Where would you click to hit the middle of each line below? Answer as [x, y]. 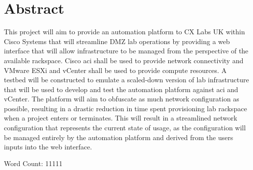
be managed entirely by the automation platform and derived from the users [119, 137]
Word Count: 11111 [33, 163]
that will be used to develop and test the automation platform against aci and [121, 89]
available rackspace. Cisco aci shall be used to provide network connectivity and [124, 60]
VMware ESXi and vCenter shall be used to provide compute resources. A [115, 70]
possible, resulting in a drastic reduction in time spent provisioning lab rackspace [126, 108]
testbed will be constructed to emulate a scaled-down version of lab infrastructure [126, 80]
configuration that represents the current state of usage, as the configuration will [125, 128]
